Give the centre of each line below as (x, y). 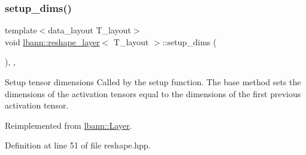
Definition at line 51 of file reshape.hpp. (78, 145)
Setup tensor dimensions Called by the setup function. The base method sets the (153, 82)
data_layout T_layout (90, 30)
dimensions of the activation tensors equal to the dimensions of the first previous (153, 93)
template (21, 30)
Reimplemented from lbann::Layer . (69, 125)
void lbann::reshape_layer (52, 41)
